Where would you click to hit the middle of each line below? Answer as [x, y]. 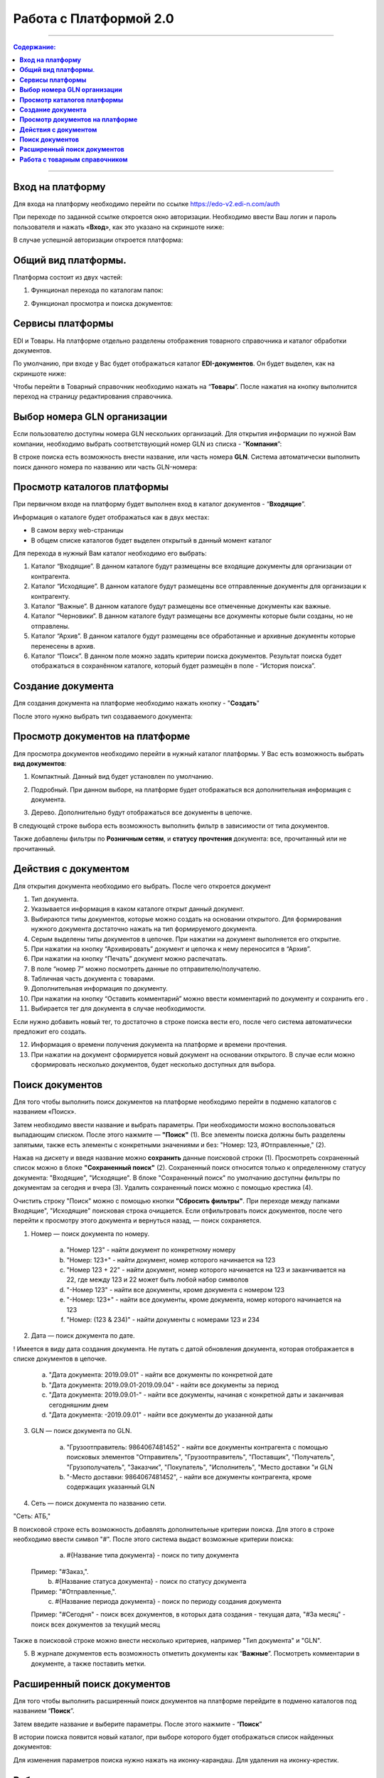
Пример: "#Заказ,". [60, 1571]
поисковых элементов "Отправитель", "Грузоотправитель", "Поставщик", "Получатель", [201, 1457]
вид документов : [40, 763]
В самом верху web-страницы [77, 531]
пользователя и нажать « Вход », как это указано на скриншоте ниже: [119, 227]
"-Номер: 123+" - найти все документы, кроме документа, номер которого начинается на [204, 1300]
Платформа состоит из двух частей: [68, 277]
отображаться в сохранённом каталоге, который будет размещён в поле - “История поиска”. [173, 666]
